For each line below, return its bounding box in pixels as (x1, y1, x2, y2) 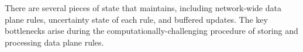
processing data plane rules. (5, 36, 104, 48)
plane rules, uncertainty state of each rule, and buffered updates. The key (5, 13, 268, 25)
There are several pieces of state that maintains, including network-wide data (5, 2, 281, 13)
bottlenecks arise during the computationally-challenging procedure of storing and (5, 25, 298, 37)
